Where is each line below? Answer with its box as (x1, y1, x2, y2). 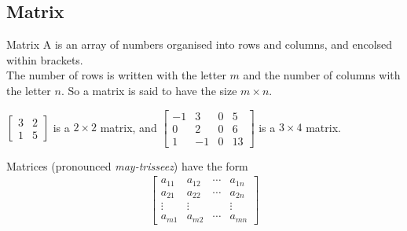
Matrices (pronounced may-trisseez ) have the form (6, 157, 248, 174)
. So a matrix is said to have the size (60, 82, 237, 98)
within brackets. (6, 51, 83, 68)
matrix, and (100, 119, 157, 135)
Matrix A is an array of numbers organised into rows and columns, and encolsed (6, 36, 393, 53)
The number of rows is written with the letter (6, 67, 226, 83)
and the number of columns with (243, 67, 401, 83)
